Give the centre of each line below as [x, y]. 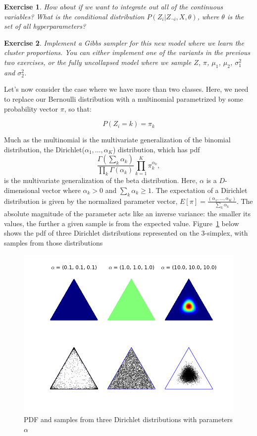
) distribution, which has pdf [156, 149]
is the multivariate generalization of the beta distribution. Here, [101, 180]
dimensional [22, 190]
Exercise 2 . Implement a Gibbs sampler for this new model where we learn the [124, 42]
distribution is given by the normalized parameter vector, [91, 201]
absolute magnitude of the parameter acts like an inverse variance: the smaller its [127, 214]
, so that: [78, 108]
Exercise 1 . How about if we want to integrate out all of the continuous [114, 6]
